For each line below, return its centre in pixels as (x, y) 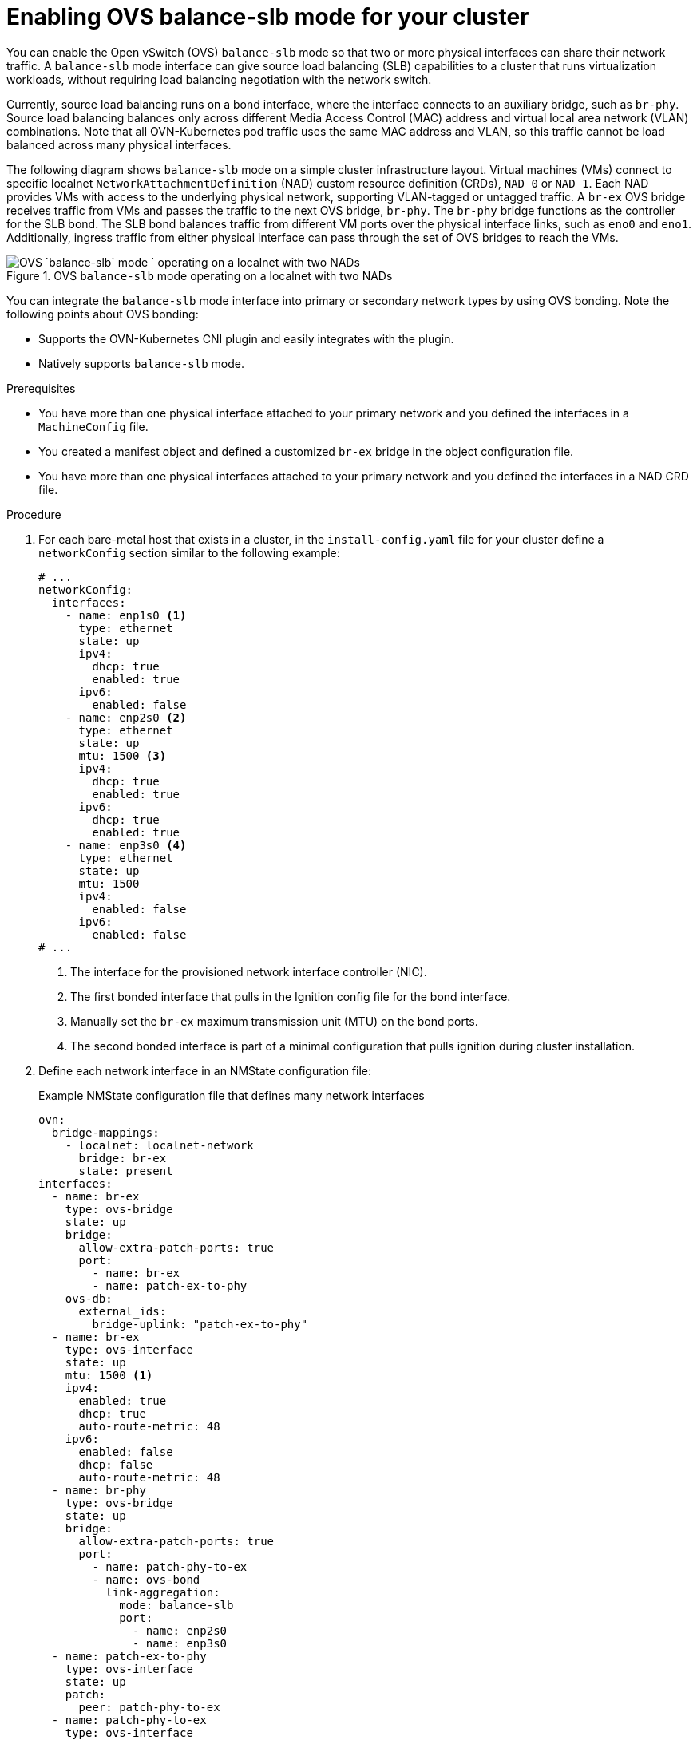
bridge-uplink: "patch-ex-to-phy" (200, 1324)
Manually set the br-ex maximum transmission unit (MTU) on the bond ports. (274, 1021)
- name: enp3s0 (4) (126, 845)
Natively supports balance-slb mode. (141, 363)
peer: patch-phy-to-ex (149, 1707)
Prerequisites (41, 388)
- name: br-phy (99, 1490)
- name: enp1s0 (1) (126, 615)
